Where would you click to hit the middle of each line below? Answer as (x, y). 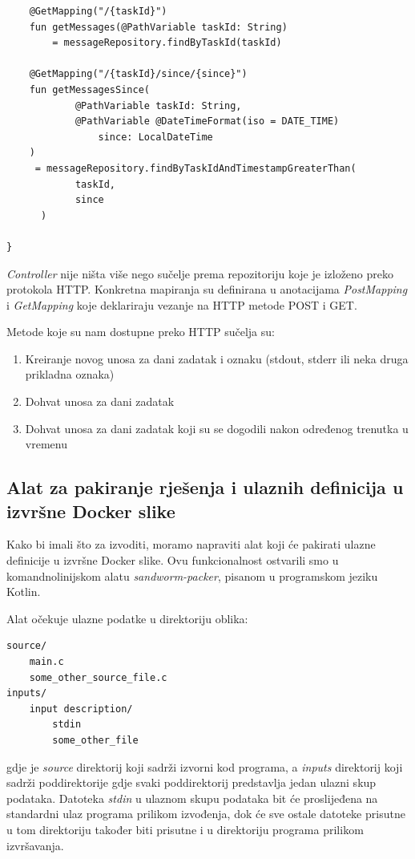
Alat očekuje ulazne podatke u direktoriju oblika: (127, 618)
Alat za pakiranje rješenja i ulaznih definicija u (205, 487)
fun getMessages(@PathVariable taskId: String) (158, 27)
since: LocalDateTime (155, 137)
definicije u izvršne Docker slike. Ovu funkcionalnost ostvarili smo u (173, 560)
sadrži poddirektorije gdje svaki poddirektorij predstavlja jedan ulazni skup (191, 782)
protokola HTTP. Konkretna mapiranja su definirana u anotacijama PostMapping (207, 289)
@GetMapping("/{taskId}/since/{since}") (138, 74)
